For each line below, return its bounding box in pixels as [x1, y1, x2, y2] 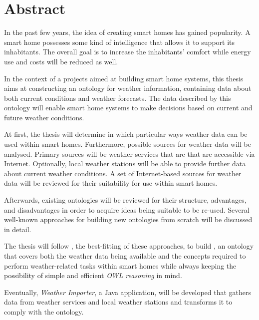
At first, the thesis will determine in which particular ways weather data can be [4, 129, 248, 139]
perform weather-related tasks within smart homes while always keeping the [4, 260, 237, 271]
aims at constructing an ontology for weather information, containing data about [4, 83, 252, 93]
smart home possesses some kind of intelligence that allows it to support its [4, 36, 235, 47]
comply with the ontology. [4, 306, 84, 317]
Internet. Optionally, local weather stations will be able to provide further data [4, 158, 246, 169]
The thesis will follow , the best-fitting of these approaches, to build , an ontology [4, 241, 254, 251]
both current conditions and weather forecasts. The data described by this [4, 92, 231, 103]
